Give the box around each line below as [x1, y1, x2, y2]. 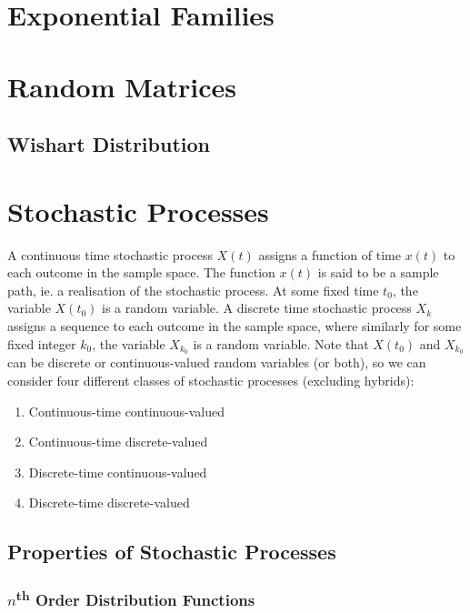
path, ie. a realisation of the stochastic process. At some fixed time [7, 280, 379, 299]
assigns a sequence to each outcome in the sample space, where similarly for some [7, 317, 462, 336]
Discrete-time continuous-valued [28, 462, 207, 481]
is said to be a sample [317, 263, 439, 282]
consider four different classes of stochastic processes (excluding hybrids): [7, 371, 415, 390]
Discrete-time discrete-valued [28, 493, 190, 512]
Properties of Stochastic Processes [7, 538, 336, 566]
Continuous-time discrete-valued [28, 432, 208, 451]
